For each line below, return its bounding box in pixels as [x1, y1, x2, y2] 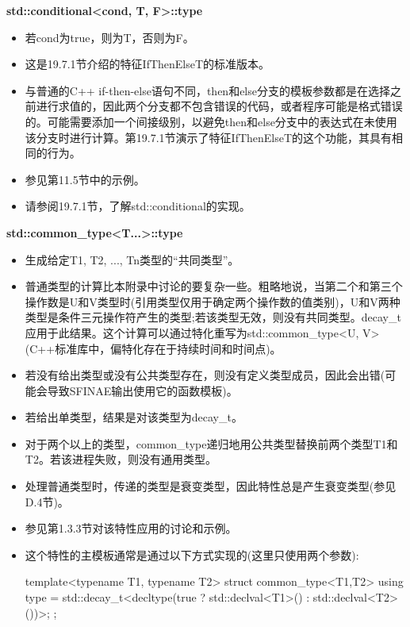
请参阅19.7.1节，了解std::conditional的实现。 [25, 198, 251, 214]
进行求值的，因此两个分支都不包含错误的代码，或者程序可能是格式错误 [36, 98, 403, 114]
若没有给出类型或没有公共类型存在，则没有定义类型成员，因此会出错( [25, 367, 385, 383]
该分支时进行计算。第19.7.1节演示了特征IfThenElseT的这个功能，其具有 [25, 129, 393, 145]
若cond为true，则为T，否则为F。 [25, 29, 194, 45]
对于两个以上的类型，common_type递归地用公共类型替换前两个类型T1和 [25, 435, 398, 452]
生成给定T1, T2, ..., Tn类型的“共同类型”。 [25, 251, 239, 267]
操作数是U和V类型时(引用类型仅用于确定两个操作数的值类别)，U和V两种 [25, 293, 400, 310]
